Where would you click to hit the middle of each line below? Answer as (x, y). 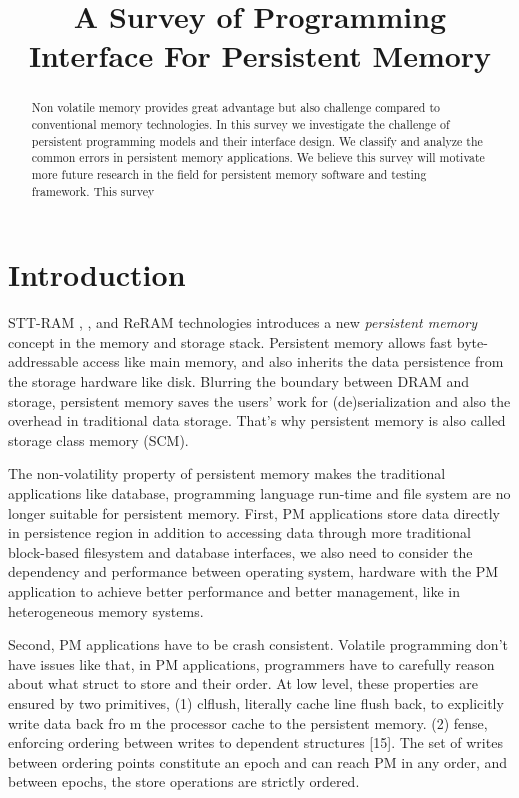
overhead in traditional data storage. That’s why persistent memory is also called (257, 420)
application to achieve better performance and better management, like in (234, 590)
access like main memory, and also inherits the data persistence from (293, 361)
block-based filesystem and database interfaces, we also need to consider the (240, 551)
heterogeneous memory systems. (106, 610)
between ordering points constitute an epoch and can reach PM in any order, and (258, 761)
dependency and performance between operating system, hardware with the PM (253, 571)
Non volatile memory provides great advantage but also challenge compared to (235, 107)
